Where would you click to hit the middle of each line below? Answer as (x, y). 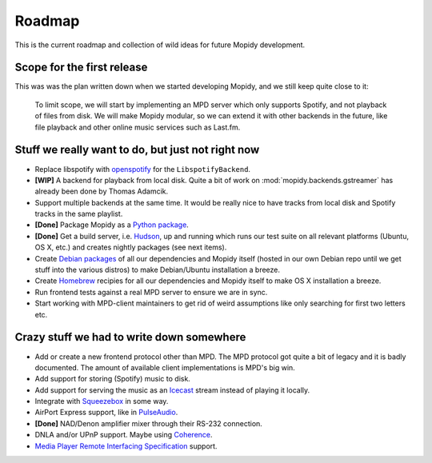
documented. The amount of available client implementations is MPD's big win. (165, 367)
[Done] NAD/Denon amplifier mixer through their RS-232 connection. (149, 423)
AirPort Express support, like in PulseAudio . (106, 413)
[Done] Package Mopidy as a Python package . (112, 225)
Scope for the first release (81, 68)
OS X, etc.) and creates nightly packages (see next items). (131, 247)
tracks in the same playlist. (79, 214)
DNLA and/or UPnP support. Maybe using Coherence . (124, 435)
